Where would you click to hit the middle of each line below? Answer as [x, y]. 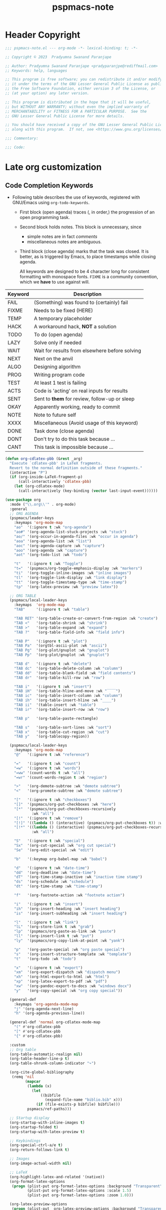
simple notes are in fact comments [62, 236]
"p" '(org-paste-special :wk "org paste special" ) [69, 950]
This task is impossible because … [74, 447]
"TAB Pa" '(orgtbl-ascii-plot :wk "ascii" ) [61, 646]
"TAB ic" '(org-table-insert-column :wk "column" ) [68, 696]
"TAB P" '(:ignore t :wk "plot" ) [51, 641]
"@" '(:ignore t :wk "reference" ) [52, 755]
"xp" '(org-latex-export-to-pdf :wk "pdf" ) [61, 982]
